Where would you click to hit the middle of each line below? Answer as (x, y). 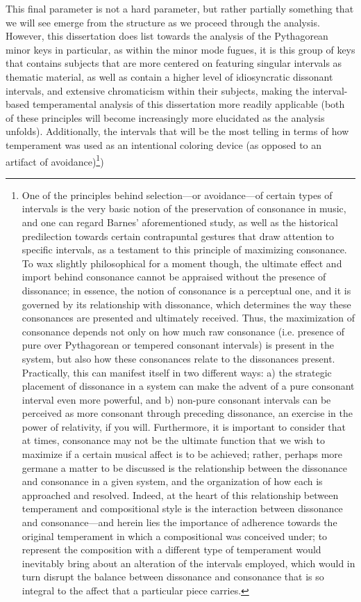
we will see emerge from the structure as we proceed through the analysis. (163, 22)
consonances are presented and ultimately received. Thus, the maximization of (188, 318)
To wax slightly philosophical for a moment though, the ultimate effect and (182, 263)
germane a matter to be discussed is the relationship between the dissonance (184, 467)
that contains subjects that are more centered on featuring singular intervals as (174, 63)
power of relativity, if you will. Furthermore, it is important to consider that (184, 426)
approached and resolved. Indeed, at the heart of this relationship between (180, 494)
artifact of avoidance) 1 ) (55, 160)
